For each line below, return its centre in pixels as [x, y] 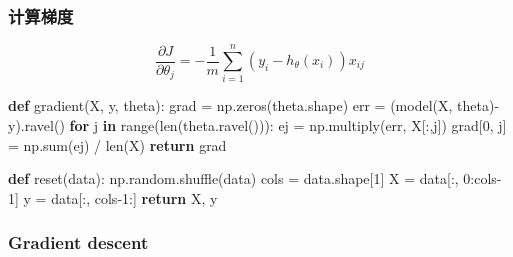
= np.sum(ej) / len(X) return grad [117, 144]
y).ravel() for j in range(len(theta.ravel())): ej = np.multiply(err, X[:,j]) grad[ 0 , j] [257, 124]
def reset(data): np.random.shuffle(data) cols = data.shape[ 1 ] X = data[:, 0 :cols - [255, 178]
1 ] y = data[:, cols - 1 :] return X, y [113, 197]
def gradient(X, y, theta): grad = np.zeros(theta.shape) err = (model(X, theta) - [254, 105]
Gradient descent [78, 242]
